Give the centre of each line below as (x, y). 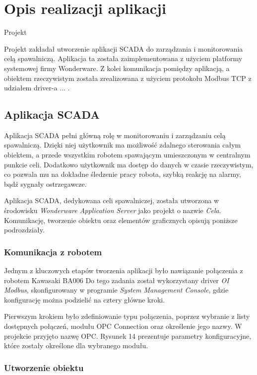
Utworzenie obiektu (44, 367)
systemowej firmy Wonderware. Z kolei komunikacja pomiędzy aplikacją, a (117, 68)
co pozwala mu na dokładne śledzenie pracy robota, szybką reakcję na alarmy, (123, 174)
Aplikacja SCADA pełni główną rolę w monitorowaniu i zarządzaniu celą (115, 135)
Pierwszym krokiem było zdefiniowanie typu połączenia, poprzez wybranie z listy (127, 316)
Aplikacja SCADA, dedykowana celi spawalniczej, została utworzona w (112, 200)
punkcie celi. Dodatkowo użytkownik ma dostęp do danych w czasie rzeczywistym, (129, 164)
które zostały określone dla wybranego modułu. (76, 345)
